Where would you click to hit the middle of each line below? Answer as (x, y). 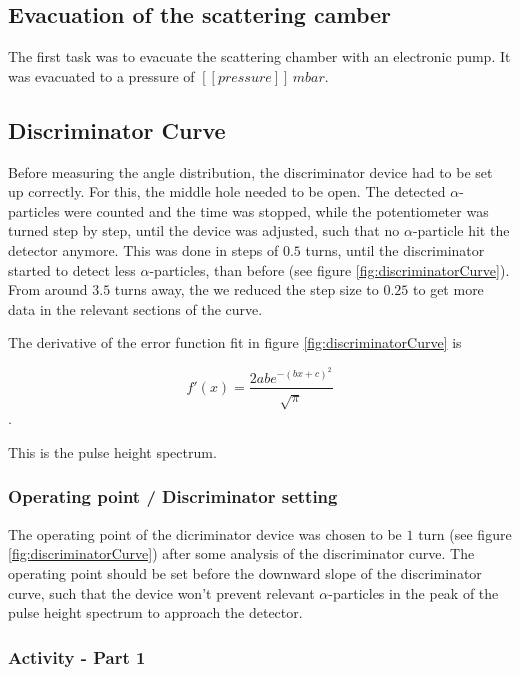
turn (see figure (465, 533)
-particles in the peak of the (413, 592)
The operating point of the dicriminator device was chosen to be (205, 533)
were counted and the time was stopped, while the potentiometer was (276, 210)
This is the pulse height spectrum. (112, 451)
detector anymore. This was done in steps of (143, 249)
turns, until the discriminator (395, 249)
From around (48, 289)
